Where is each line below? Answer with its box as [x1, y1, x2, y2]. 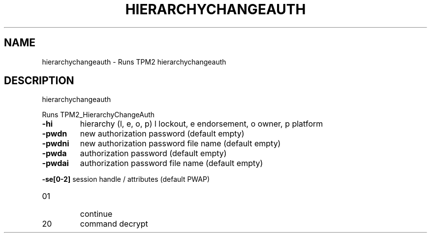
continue [80, 209, 113, 219]
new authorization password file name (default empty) [80, 138, 281, 149]
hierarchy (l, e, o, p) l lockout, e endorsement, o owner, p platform [80, 119, 323, 129]
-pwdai [42, 158, 69, 169]
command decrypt [80, 219, 148, 229]
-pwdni [42, 138, 69, 149]
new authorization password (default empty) [80, 129, 245, 139]
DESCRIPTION [4, 74, 74, 87]
